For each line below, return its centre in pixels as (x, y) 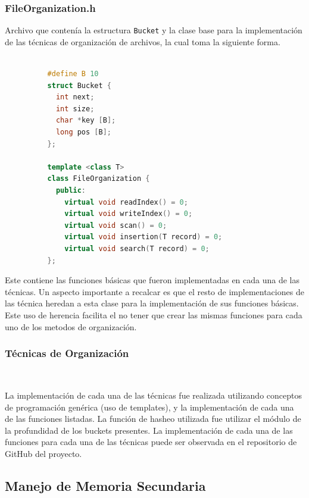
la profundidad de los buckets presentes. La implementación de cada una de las (149, 430)
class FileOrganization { (99, 179)
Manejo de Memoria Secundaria (105, 485)
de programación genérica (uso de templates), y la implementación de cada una (149, 407)
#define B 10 (73, 74)
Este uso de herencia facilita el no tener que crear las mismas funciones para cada (154, 314)
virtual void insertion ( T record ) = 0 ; (143, 237)
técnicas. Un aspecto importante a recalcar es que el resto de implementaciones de (154, 291)
